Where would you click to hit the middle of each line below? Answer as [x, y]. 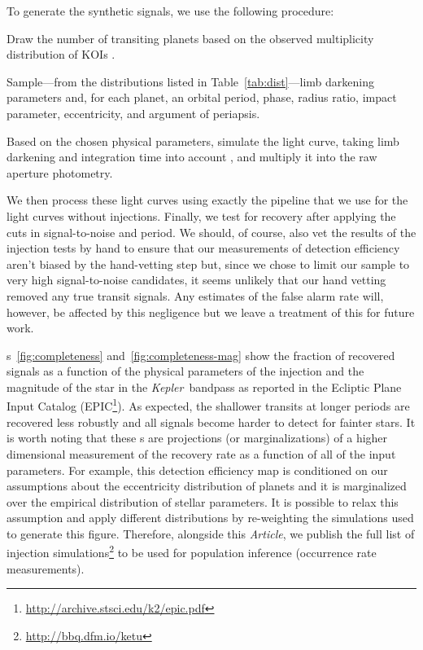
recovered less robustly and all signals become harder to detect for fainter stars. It [211, 422]
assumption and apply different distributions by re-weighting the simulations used [210, 518]
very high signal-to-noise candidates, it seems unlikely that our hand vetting [196, 280]
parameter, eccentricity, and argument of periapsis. [133, 113]
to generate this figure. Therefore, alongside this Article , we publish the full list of [211, 533]
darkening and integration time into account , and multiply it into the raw [192, 157]
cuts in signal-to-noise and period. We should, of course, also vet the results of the [211, 232]
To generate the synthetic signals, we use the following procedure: [170, 11]
